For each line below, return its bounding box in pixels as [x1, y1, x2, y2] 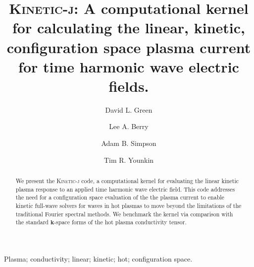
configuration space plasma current [6, 37, 251, 57]
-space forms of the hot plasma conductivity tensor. [54, 218, 187, 226]
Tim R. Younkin [103, 154, 154, 165]
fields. [108, 75, 149, 96]
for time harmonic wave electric [18, 56, 239, 76]
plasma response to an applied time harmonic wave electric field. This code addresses [15, 185, 235, 193]
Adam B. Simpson [101, 138, 156, 148]
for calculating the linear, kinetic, [12, 17, 245, 38]
